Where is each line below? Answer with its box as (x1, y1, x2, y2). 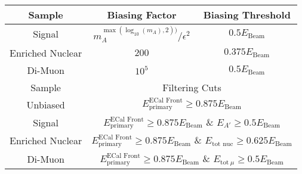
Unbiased (26, 97, 65, 111)
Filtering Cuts (162, 80, 221, 94)
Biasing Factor (107, 8, 177, 21)
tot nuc (212, 141, 233, 148)
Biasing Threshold (203, 8, 291, 21)
